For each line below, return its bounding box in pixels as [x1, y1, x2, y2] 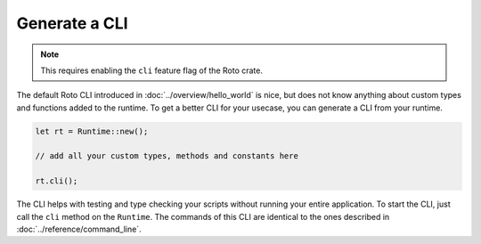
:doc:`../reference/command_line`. [16, 224, 142, 235]
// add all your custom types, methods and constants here [35, 151, 298, 161]
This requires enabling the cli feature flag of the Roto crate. [40, 65, 263, 76]
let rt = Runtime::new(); [35, 126, 149, 136]
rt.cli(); [35, 176, 78, 186]
